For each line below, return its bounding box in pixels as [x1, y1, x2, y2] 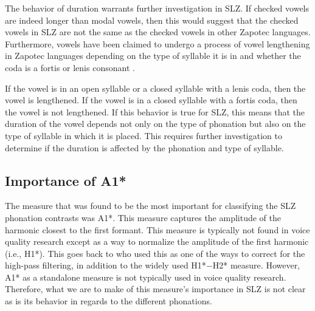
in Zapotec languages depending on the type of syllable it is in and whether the [5, 49, 301, 62]
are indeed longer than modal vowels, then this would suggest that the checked [5, 13, 299, 26]
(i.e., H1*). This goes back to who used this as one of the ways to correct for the [5, 247, 305, 259]
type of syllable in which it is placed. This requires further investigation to [5, 129, 282, 142]
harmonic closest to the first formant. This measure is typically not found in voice [5, 223, 310, 236]
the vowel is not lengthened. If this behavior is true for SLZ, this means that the [5, 105, 305, 118]
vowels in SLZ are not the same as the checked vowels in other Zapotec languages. [5, 26, 311, 38]
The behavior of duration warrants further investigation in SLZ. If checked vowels [5, 2, 310, 14]
